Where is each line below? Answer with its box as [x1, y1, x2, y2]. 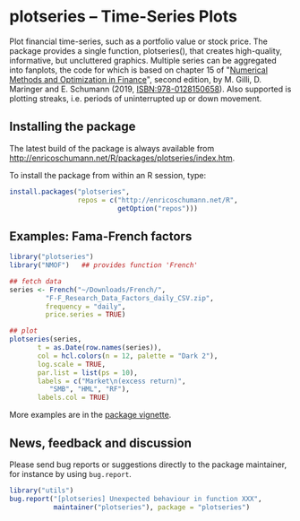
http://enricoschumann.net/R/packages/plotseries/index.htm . [9, 152, 236, 163]
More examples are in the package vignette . [9, 410, 172, 421]
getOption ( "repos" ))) [117, 204, 199, 213]
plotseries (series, [9, 334, 82, 344]
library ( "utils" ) [9, 486, 74, 495]
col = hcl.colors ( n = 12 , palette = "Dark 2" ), [37, 352, 219, 360]
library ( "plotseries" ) [9, 253, 94, 262]
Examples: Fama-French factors [9, 229, 193, 244]
